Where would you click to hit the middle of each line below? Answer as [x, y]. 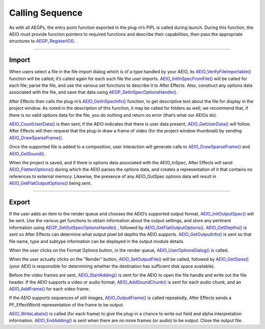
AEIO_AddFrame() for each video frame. [50, 289]
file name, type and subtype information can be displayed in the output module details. [97, 241]
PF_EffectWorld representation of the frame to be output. [67, 304]
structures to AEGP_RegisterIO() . [42, 41]
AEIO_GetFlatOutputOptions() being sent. [50, 183]
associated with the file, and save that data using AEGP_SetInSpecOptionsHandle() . [93, 92]
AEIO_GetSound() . [27, 153]
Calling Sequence [46, 13]
